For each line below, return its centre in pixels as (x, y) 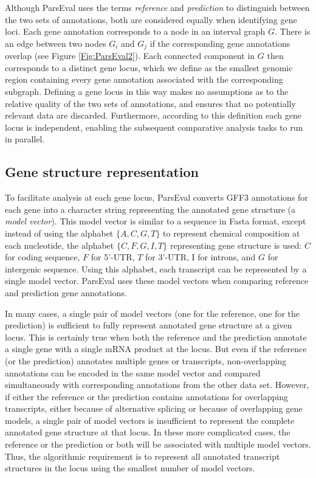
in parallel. (25, 139)
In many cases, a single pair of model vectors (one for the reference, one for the (153, 313)
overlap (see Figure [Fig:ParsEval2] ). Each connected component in (130, 56)
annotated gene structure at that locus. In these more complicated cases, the (148, 432)
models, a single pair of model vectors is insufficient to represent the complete (150, 420)
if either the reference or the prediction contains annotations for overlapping (146, 396)
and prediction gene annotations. (66, 292)
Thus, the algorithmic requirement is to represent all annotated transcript (143, 456)
